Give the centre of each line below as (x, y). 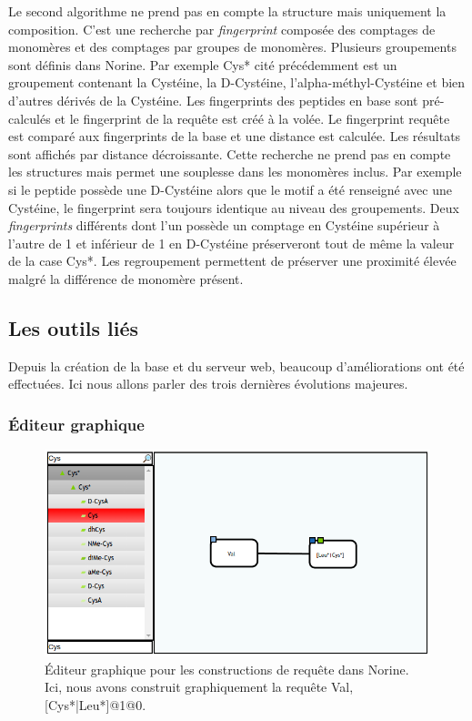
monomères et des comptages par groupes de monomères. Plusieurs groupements (232, 47)
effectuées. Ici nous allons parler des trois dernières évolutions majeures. (208, 384)
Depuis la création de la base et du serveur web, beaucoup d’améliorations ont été (236, 366)
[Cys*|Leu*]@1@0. (95, 704)
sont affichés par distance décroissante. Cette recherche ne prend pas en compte (230, 153)
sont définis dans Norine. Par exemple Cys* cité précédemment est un (203, 64)
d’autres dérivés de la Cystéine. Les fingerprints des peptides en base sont (213, 100)
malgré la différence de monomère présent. (126, 278)
